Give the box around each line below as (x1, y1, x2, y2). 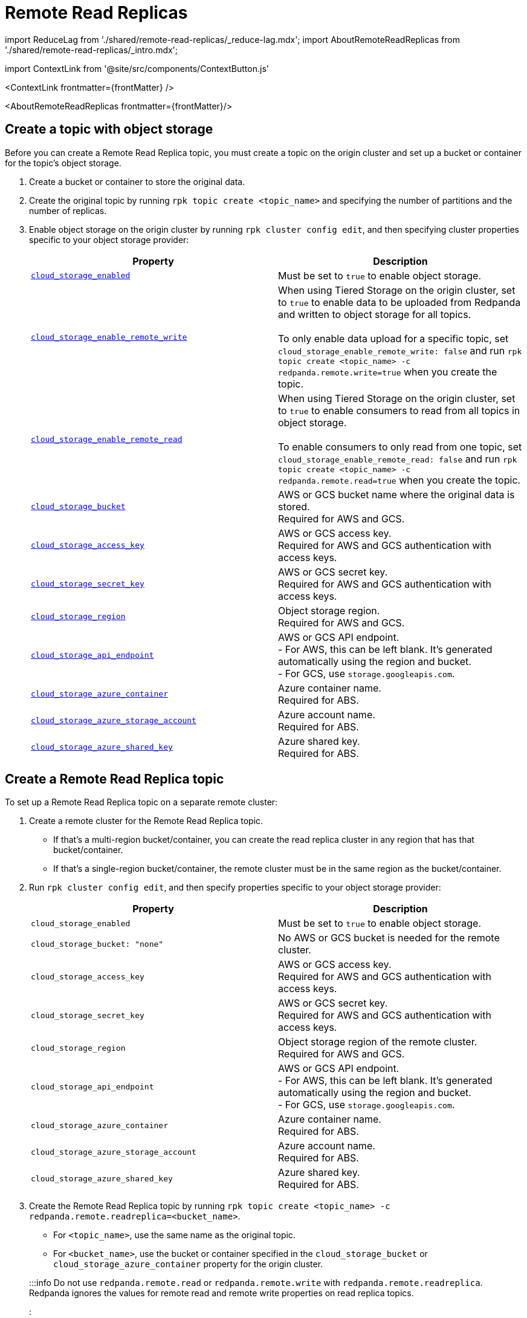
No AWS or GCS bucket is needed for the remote (278, 932, 500, 944)
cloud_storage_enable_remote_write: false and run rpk (278, 344, 522, 357)
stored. (278, 500, 310, 513)
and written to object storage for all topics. (278, 308, 471, 320)
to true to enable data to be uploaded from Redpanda (278, 296, 521, 308)
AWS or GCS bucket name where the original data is (278, 488, 515, 501)
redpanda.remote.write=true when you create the (278, 365, 497, 378)
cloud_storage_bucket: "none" (31, 939, 164, 949)
